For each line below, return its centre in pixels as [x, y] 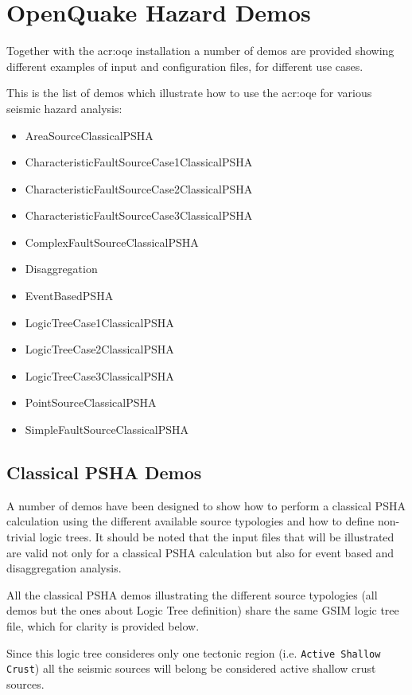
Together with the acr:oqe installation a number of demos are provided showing [200, 51]
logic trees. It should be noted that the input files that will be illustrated [217, 537]
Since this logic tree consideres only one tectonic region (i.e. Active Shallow [194, 652]
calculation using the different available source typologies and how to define [190, 521]
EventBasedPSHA [69, 296]
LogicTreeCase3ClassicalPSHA [99, 375]
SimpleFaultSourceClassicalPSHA [107, 429]
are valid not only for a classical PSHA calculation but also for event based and [200, 552]
